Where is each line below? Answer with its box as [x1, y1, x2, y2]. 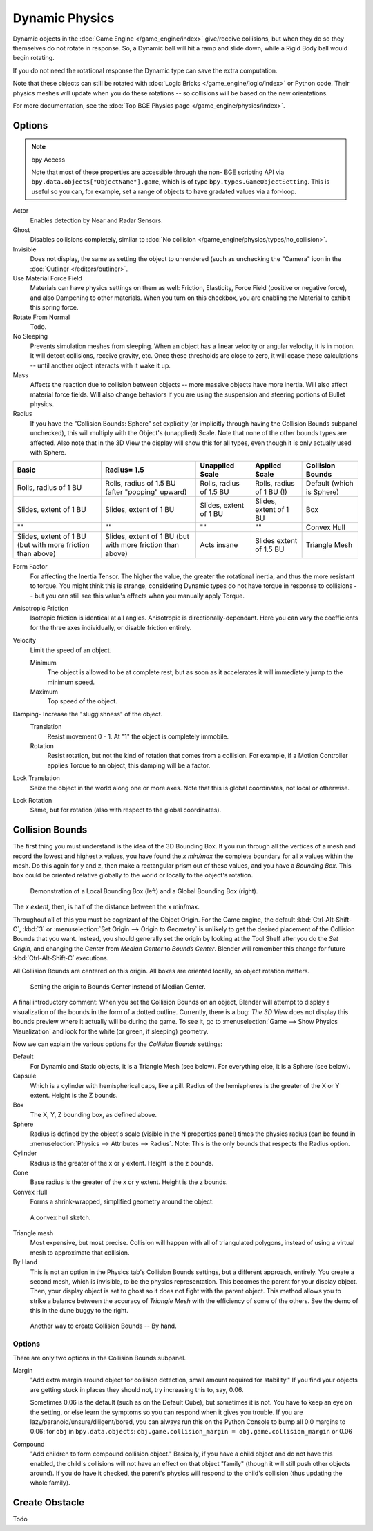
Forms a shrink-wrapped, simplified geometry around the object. [30, 1197, 214, 1206]
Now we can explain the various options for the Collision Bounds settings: [12, 1040, 222, 1048]
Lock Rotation [12, 797, 52, 804]
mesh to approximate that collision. [30, 1248, 130, 1257]
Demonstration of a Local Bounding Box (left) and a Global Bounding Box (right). [30, 886, 258, 895]
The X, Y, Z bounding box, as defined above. [30, 1110, 157, 1119]
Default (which [305, 479, 354, 488]
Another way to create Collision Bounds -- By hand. [30, 1322, 177, 1330]
